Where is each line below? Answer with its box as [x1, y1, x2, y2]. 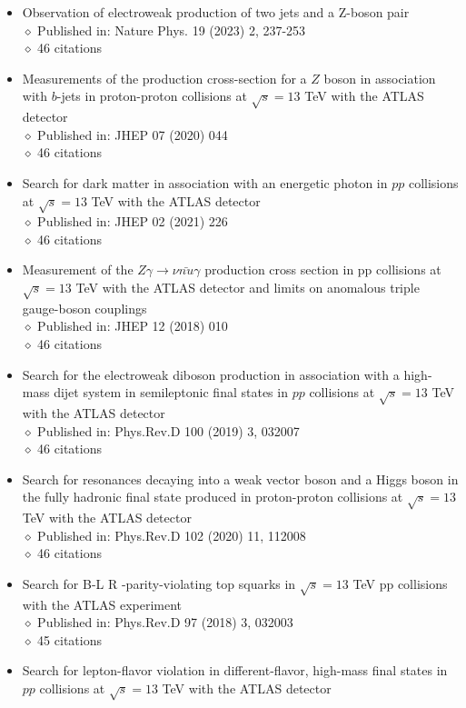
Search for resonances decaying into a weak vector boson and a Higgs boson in [22, 469, 459, 488]
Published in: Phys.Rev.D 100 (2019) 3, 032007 [37, 421, 300, 440]
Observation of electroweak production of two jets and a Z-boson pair [22, 3, 410, 21]
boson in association [323, 68, 436, 87]
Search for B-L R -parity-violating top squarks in [22, 573, 296, 593]
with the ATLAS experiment [22, 594, 183, 613]
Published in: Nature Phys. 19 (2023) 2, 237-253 [37, 20, 306, 39]
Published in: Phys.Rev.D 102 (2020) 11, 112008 [37, 525, 306, 544]
